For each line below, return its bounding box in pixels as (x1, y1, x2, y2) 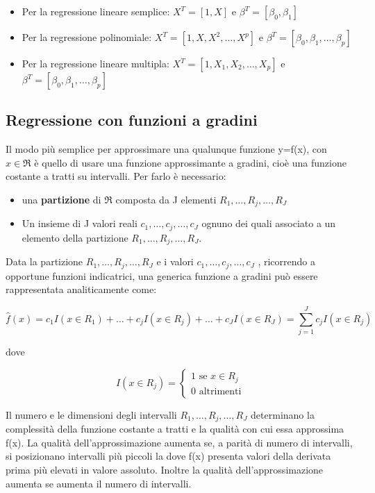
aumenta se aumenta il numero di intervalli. (6, 476, 192, 490)
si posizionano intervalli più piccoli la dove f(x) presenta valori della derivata (6, 449, 331, 463)
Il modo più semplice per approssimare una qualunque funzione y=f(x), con (6, 142, 327, 156)
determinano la (251, 407, 315, 421)
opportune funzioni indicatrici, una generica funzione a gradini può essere (6, 268, 318, 283)
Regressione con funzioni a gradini (6, 109, 258, 131)
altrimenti (199, 386, 242, 396)
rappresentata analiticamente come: (6, 282, 157, 296)
